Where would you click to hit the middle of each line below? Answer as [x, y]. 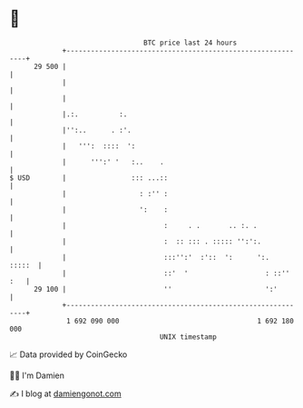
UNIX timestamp [188, 337]
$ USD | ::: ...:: [89, 178]
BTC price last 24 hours [191, 43]
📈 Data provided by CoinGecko [68, 354]
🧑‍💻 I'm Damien [37, 375]
